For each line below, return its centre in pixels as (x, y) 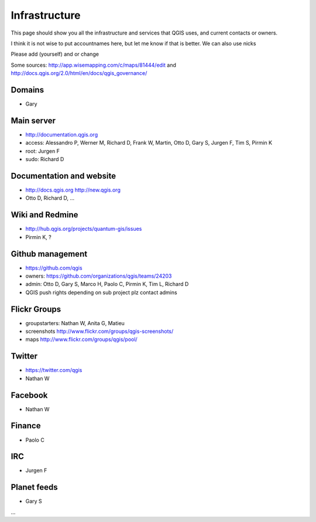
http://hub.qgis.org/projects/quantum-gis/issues (84, 229)
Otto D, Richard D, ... (50, 198)
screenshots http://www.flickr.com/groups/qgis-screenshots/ (99, 332)
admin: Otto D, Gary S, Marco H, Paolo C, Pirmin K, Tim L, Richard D (107, 284)
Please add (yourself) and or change (55, 54)
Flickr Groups (36, 309)
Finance (26, 426)
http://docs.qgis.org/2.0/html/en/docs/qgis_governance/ (79, 73)
